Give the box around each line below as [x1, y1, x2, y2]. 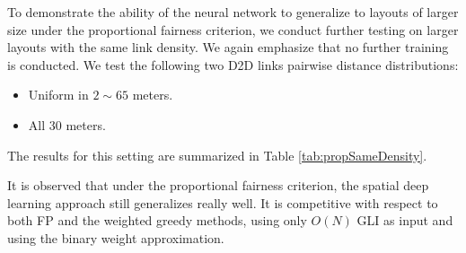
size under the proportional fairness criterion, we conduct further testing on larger [7, 20, 459, 39]
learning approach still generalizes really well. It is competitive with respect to [7, 193, 438, 212]
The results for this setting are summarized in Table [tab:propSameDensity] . [7, 145, 427, 164]
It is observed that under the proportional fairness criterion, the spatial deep [7, 176, 429, 195]
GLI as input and [356, 211, 453, 230]
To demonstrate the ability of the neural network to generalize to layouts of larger [7, 3, 459, 21]
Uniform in [28, 85, 89, 104]
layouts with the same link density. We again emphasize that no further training [7, 38, 449, 57]
